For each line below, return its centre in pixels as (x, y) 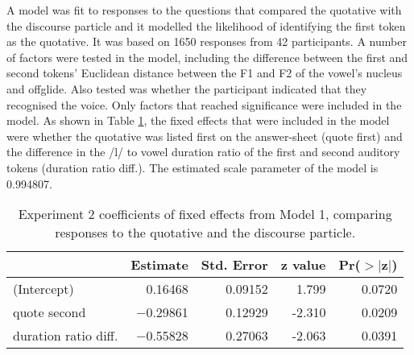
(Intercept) (43, 289)
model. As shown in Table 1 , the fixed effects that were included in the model (198, 120)
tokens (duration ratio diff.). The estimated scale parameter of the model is (193, 167)
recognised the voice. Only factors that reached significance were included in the (204, 104)
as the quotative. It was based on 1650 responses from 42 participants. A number (207, 41)
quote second (50, 312)
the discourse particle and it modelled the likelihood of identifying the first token (206, 25)
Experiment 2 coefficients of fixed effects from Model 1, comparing (205, 214)
